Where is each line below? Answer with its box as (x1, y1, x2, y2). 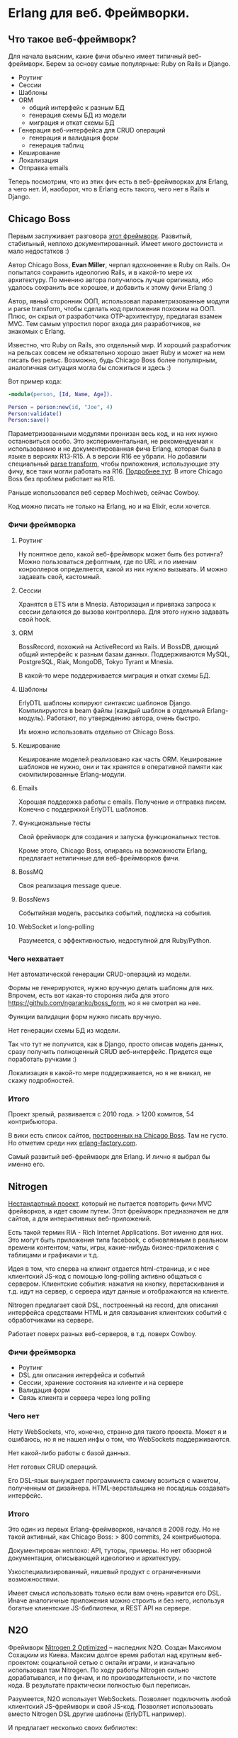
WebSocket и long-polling (18, 922, 95, 931)
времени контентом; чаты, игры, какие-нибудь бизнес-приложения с (8, 1243, 219, 1252)
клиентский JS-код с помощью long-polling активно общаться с (8, 1272, 203, 1281)
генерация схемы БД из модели (28, 111, 127, 119)
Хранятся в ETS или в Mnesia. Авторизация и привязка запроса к (18, 600, 217, 608)
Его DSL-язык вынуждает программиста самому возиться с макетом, (8, 1476, 220, 1484)
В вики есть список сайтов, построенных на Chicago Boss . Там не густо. (8, 1131, 229, 1140)
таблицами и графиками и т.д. (8, 1251, 99, 1260)
